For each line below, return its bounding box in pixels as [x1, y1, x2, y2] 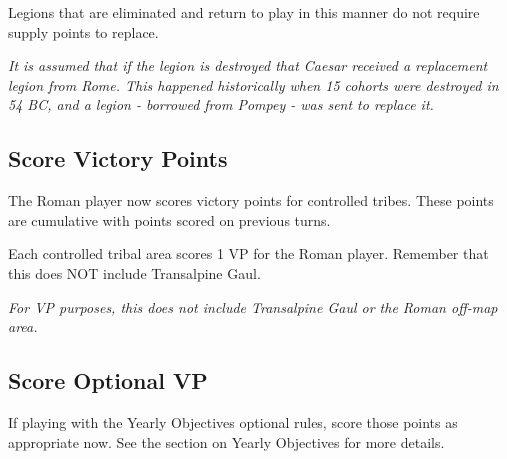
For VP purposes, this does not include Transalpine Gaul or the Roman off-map [8, 296, 498, 317]
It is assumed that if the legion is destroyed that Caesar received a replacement [8, 55, 488, 76]
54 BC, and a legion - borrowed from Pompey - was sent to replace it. [8, 94, 434, 115]
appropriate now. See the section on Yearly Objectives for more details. [8, 431, 445, 452]
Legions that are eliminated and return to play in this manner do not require [8, 2, 480, 22]
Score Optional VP [8, 365, 208, 396]
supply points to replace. [8, 21, 159, 42]
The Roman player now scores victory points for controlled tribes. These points [8, 190, 494, 211]
